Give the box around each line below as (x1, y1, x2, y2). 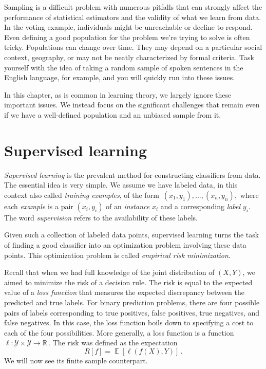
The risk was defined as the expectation (52, 337, 178, 348)
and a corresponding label (160, 200, 241, 211)
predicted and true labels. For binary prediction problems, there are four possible (4, 297, 260, 307)
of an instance (106, 200, 150, 211)
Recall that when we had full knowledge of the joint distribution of (4, 267, 215, 278)
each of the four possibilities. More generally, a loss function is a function (4, 327, 234, 338)
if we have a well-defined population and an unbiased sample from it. (4, 109, 221, 120)
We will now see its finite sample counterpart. (4, 355, 148, 365)
